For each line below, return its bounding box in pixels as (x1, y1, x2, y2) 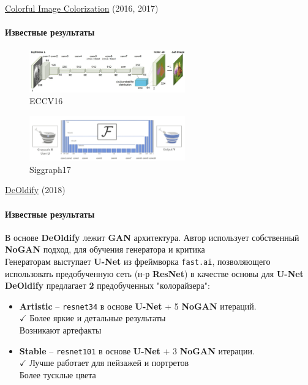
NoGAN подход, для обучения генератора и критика (5, 243, 205, 256)
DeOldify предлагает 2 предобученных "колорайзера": (5, 279, 210, 292)
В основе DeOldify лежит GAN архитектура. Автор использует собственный (5, 231, 299, 243)
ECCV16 (29, 94, 63, 107)
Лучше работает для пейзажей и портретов (29, 356, 189, 369)
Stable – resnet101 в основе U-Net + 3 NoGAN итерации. (19, 344, 255, 357)
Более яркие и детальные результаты (29, 311, 166, 324)
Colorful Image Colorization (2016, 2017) (5, 2, 159, 14)
